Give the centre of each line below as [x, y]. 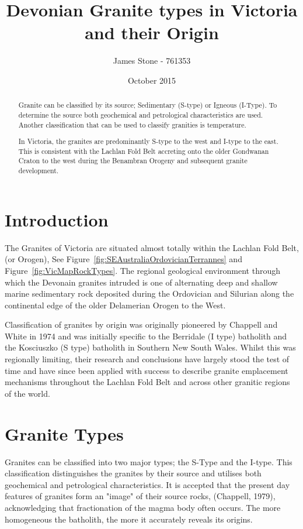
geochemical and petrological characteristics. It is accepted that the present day [147, 484]
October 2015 [152, 80]
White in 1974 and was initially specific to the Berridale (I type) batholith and [146, 336]
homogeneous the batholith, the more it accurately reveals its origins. [129, 519]
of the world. [27, 393]
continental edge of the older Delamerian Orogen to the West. [115, 305]
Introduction [57, 219]
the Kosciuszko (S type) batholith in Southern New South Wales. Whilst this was [150, 347]
